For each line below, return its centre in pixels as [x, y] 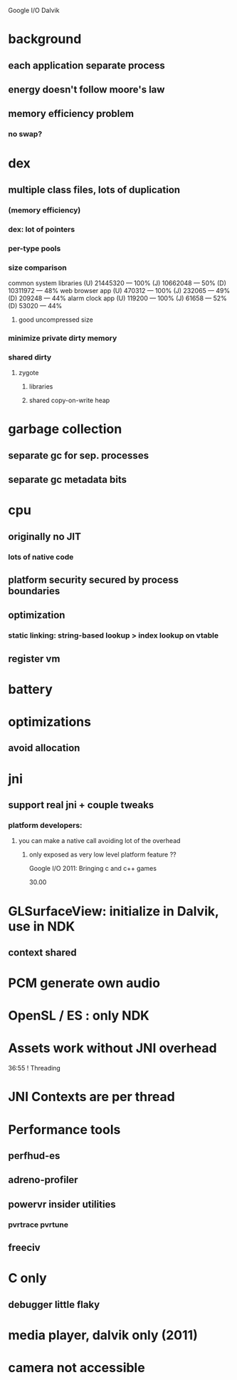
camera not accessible [77, 1368]
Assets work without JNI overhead [112, 1048]
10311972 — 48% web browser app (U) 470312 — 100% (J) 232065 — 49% [119, 290]
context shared [42, 952]
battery [30, 689]
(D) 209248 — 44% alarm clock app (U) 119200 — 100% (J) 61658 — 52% [117, 298]
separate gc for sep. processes [78, 455]
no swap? [25, 134]
